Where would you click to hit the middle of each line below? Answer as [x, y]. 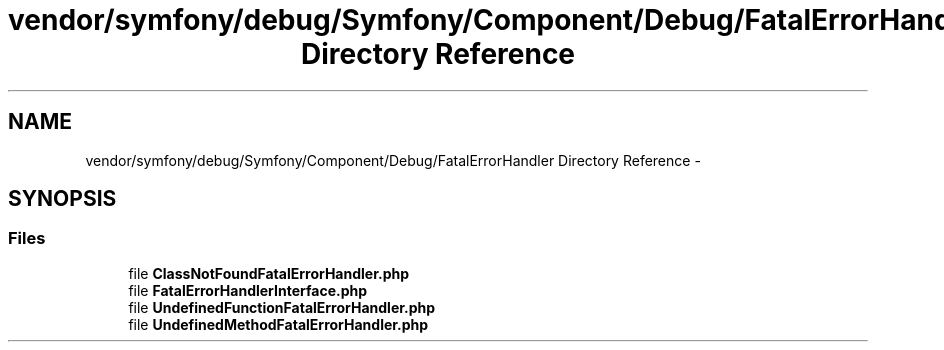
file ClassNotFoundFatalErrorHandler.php [269, 273]
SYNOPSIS [62, 199]
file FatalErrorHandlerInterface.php [248, 290]
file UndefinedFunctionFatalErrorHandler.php [282, 307]
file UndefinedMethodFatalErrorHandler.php [278, 324]
